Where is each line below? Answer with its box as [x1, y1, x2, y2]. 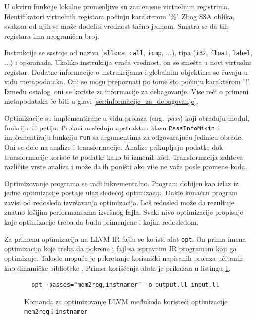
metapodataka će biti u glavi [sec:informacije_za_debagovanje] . [4, 96, 198, 106]
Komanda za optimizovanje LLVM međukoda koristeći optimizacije [24, 296, 228, 306]
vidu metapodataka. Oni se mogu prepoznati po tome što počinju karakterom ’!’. [4, 76, 250, 87]
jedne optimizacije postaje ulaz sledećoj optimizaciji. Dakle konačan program [4, 188, 238, 198]
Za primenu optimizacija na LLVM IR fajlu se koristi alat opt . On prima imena [4, 233, 246, 244]
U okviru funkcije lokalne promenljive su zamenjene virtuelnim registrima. [4, 1, 230, 11]
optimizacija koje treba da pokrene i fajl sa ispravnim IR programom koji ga [4, 243, 237, 254]
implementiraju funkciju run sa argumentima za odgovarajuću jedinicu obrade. [4, 132, 243, 142]
